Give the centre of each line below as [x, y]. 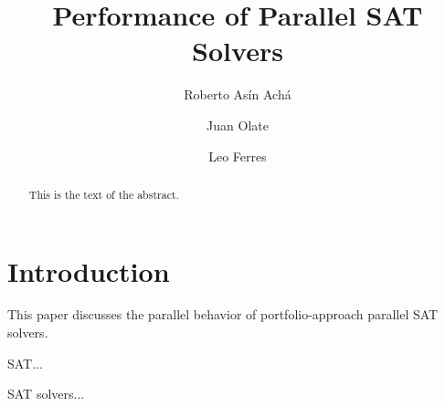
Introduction [89, 271]
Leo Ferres [238, 156]
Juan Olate [238, 125]
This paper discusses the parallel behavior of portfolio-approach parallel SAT [223, 314]
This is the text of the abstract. [104, 194]
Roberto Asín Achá [238, 94]
